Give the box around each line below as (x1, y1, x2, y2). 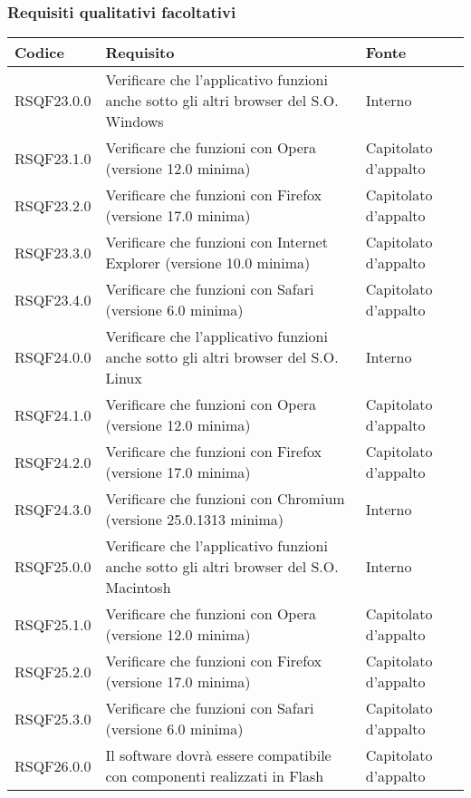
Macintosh (105, 577, 171, 598)
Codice (14, 42, 64, 63)
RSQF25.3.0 (14, 707, 91, 729)
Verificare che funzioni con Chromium (105, 488, 345, 510)
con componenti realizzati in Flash (105, 765, 324, 787)
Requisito (105, 42, 175, 63)
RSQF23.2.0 (14, 194, 91, 216)
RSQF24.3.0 (14, 498, 91, 520)
